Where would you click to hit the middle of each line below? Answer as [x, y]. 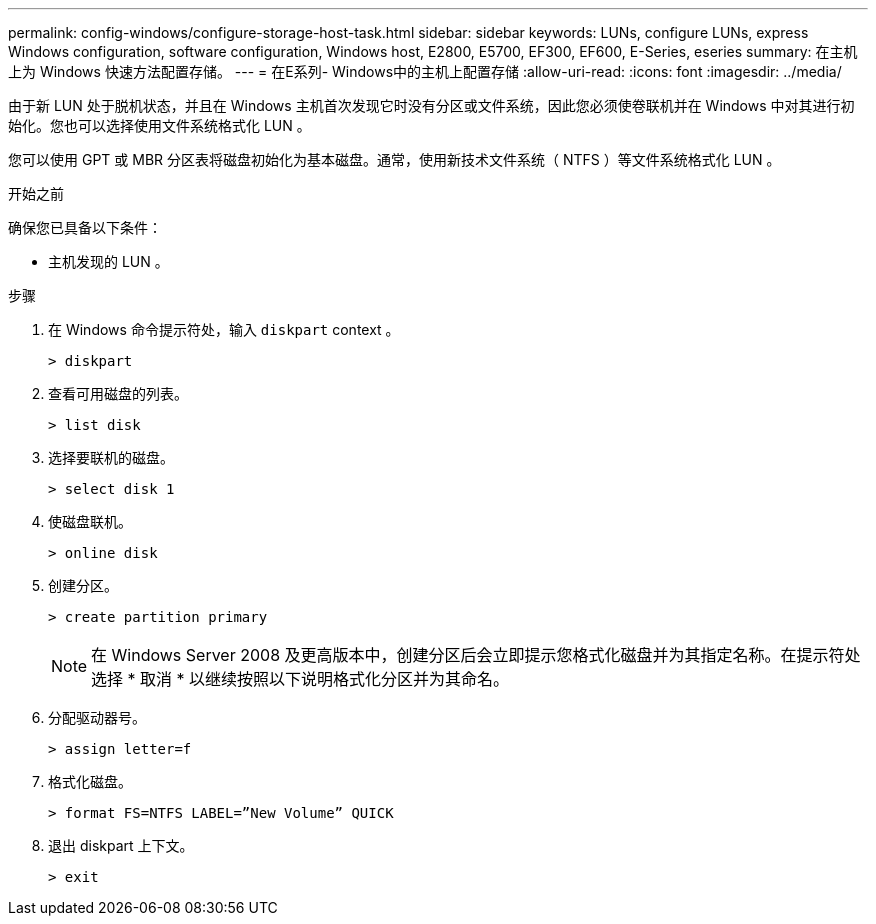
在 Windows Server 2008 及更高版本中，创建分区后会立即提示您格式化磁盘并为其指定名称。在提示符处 [476, 655]
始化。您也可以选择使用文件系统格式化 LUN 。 [159, 125]
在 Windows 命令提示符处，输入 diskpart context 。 [224, 329]
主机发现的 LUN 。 [108, 261]
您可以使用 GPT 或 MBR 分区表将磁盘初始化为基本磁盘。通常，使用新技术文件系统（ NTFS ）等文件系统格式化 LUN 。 [394, 159]
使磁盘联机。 [90, 521]
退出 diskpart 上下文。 [121, 845]
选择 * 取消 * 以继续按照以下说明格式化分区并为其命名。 [300, 679]
